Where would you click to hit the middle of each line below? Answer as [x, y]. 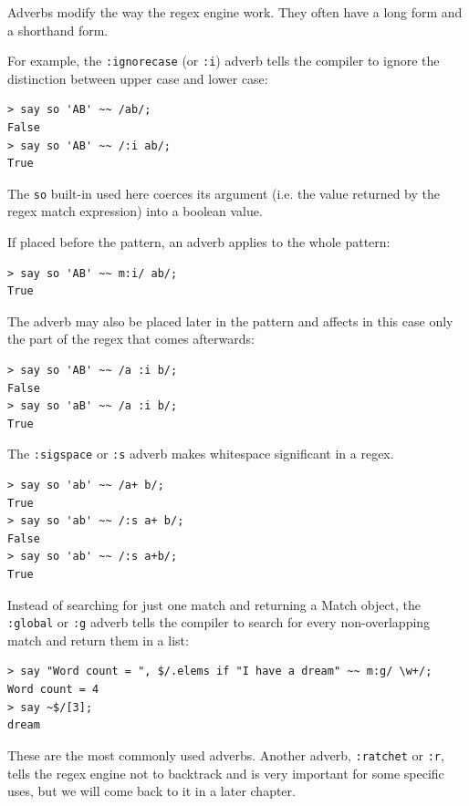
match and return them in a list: [98, 640]
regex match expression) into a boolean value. [135, 211]
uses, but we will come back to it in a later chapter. [151, 791]
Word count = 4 [53, 690]
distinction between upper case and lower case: [138, 78]
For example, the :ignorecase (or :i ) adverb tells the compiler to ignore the [224, 61]
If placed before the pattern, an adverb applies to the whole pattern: [199, 242]
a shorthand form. [58, 30]
